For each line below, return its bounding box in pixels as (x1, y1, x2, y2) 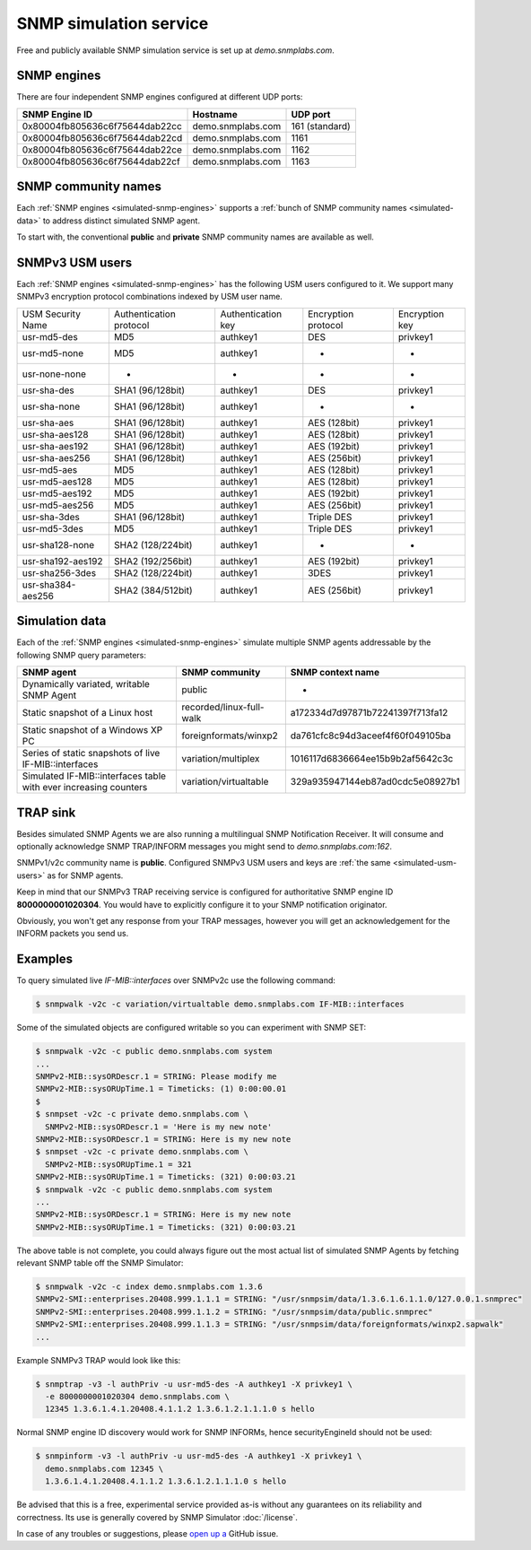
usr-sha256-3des (22, 566, 97, 579)
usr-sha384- (22, 579, 76, 591)
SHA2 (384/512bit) (113, 584, 193, 596)
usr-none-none (22, 368, 87, 380)
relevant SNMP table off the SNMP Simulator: (16, 1258, 184, 1268)
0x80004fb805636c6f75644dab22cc (22, 119, 183, 132)
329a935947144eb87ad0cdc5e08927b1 (290, 776, 461, 788)
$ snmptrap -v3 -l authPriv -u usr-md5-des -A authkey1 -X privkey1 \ (35, 1379, 353, 1389)
